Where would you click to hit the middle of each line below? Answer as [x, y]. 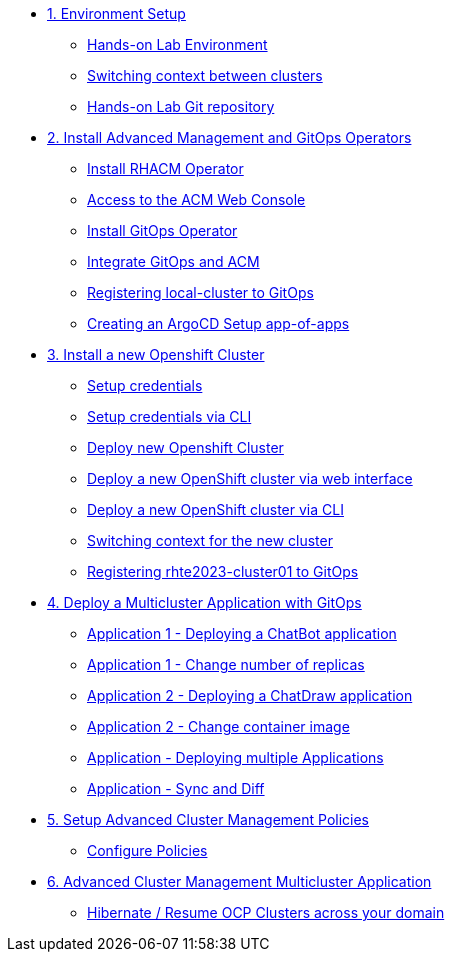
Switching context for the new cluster [210, 540]
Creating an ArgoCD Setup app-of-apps [218, 323]
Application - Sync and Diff [176, 788]
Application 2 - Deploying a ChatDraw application [250, 695]
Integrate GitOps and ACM [173, 261]
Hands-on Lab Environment [177, 44]
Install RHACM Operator [165, 168]
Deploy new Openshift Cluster [185, 447]
